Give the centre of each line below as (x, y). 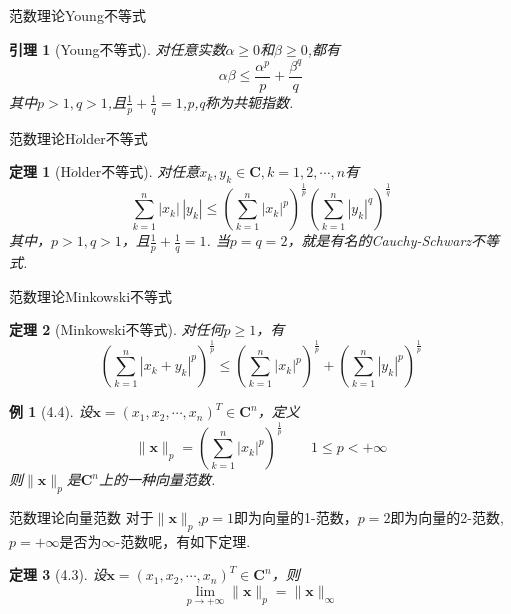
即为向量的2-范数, (447, 517)
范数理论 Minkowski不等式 (91, 295)
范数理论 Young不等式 (77, 15)
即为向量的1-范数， (296, 517)
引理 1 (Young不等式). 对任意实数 (117, 48)
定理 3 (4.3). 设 (58, 574)
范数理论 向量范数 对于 (81, 517)
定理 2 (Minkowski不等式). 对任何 (116, 329)
